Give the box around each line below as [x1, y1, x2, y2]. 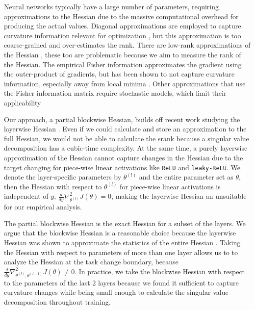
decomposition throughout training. [4, 296, 111, 307]
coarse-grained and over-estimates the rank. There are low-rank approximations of [4, 40, 251, 50]
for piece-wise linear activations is [120, 181, 221, 191]
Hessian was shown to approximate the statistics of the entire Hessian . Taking [4, 237, 241, 247]
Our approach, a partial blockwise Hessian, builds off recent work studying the [4, 114, 240, 124]
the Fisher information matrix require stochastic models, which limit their [4, 88, 227, 98]
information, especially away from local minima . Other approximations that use [4, 78, 246, 88]
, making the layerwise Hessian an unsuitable [111, 191, 247, 201]
